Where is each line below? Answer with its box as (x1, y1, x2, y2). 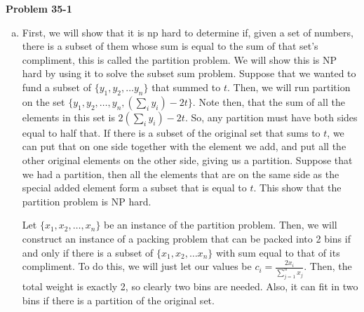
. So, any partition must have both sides (184, 109, 358, 124)
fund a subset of (22, 79, 91, 94)
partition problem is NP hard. (22, 194, 151, 208)
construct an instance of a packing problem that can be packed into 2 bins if (22, 231, 351, 245)
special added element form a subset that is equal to (22, 180, 247, 195)
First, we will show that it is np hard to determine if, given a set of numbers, (22, 25, 353, 39)
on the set (22, 94, 65, 109)
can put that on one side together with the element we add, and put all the (22, 139, 346, 154)
